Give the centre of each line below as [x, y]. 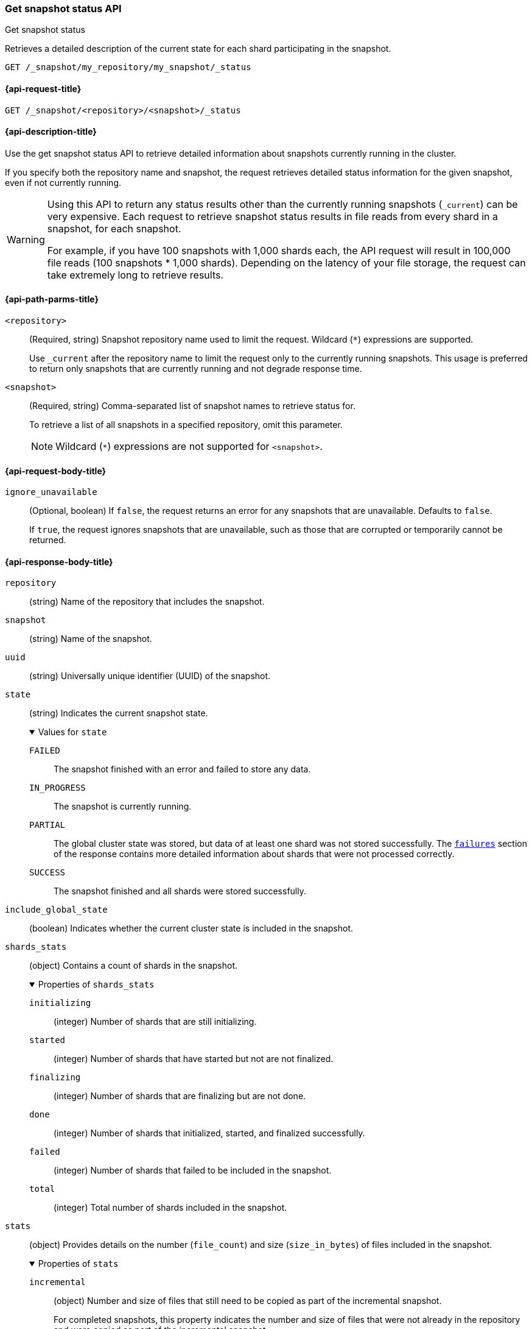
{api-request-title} [43, 88]
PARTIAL [47, 825]
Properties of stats [78, 1264]
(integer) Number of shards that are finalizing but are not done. [180, 1096]
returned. [48, 540]
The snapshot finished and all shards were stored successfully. [180, 891]
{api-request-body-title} [56, 471]
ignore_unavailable [51, 492]
